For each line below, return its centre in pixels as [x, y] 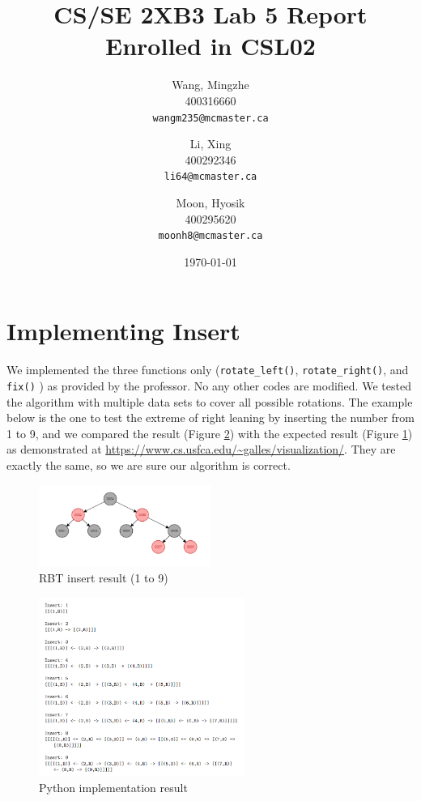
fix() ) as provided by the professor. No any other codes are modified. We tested [209, 386]
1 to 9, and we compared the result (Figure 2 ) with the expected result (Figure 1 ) [210, 433]
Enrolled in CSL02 [210, 46]
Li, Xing [210, 144]
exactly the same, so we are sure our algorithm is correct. [149, 465]
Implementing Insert [123, 331]
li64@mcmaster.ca [210, 177]
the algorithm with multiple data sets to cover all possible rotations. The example [210, 401]
